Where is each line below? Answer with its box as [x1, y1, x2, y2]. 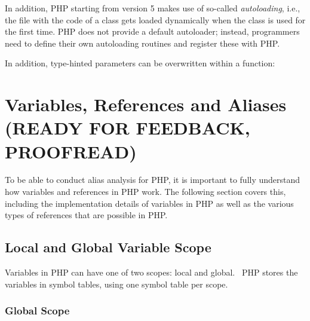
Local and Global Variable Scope [5, 238, 211, 256]
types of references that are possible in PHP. [5, 209, 168, 221]
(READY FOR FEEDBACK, [5, 115, 250, 140]
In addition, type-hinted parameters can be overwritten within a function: [5, 57, 275, 69]
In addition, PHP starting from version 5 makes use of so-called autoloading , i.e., [5, 2, 300, 14]
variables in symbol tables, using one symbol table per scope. [5, 277, 228, 290]
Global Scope [5, 303, 70, 318]
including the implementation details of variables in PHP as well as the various [5, 197, 294, 209]
